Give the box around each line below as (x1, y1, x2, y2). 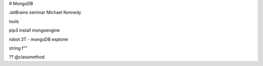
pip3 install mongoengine (9, 27, 60, 33)
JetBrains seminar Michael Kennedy (9, 10, 81, 16)
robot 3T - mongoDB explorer (9, 36, 69, 42)
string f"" (9, 45, 28, 51)
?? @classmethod (9, 54, 45, 60)
